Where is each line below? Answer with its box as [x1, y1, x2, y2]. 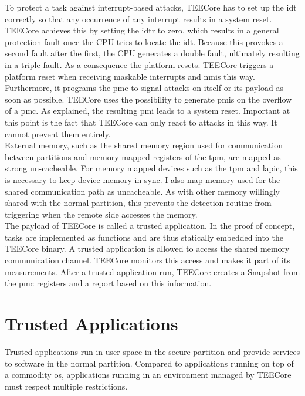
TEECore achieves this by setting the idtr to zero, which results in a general [5, 24, 279, 36]
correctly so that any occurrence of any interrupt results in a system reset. [5, 12, 272, 25]
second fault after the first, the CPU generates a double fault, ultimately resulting [5, 47, 300, 59]
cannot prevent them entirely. [5, 127, 111, 140]
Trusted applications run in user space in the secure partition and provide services [5, 345, 300, 357]
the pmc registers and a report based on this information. [5, 277, 212, 289]
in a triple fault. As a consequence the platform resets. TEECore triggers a [5, 58, 274, 70]
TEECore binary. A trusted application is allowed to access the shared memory [5, 242, 290, 255]
